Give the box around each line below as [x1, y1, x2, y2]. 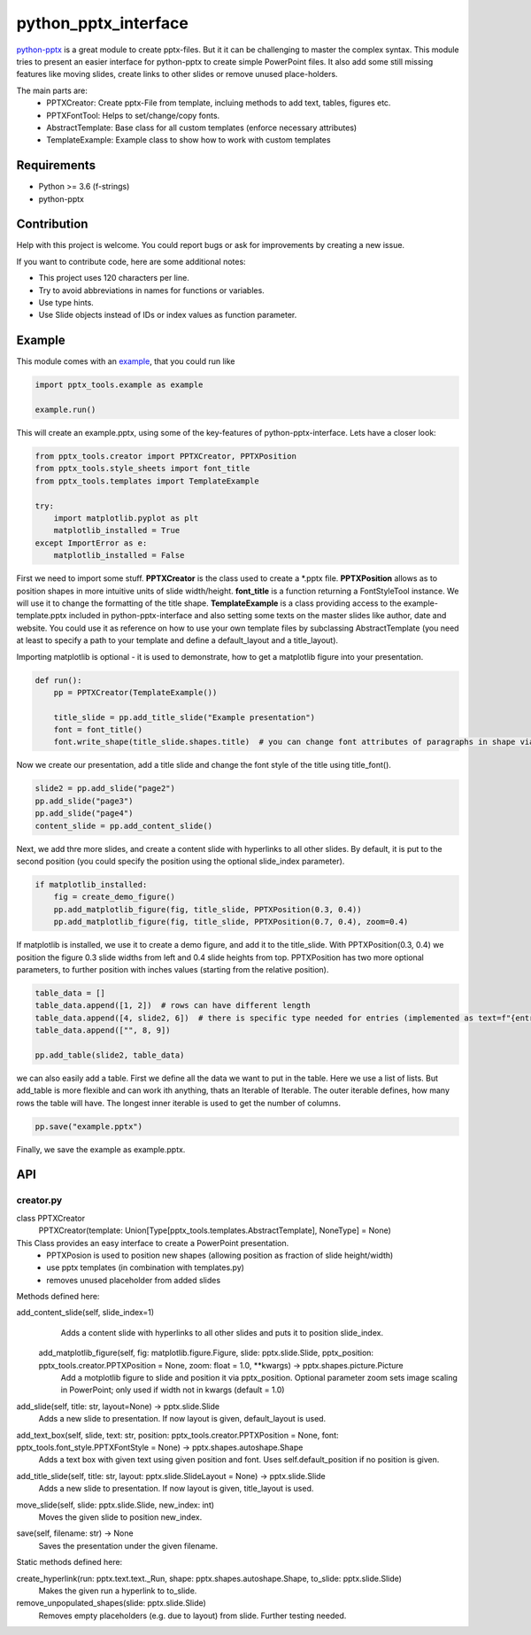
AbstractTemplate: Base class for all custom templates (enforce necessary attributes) [46, 122, 358, 133]
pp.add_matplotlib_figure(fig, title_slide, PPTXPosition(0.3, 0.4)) [53, 904, 362, 914]
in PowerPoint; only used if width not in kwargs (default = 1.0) [60, 1384, 285, 1395]
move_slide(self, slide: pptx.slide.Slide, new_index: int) [16, 1499, 215, 1510]
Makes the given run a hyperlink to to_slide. [38, 1585, 197, 1596]
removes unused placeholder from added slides [46, 1275, 221, 1285]
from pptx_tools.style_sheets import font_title [35, 463, 250, 474]
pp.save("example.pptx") [35, 1121, 143, 1131]
